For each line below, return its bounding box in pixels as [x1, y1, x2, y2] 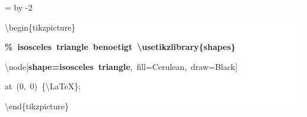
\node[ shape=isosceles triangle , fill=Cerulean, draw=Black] [5, 60, 238, 72]
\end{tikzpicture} [5, 99, 69, 112]
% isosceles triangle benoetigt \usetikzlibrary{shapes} [5, 41, 236, 53]
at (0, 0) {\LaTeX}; [5, 80, 81, 92]
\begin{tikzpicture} [5, 21, 76, 33]
